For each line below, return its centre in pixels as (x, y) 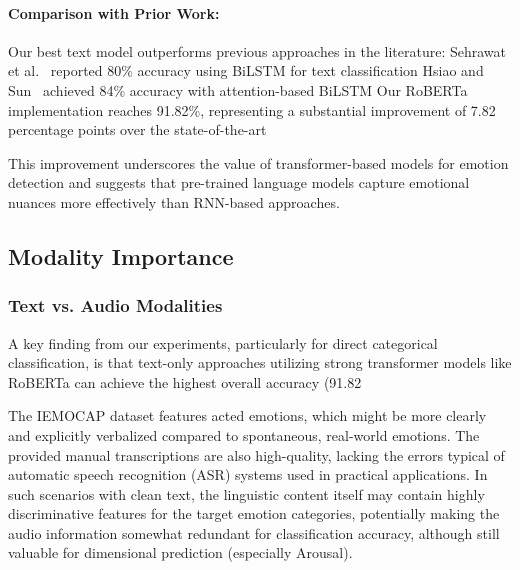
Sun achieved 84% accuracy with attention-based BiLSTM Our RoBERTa (238, 89)
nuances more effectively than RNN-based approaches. (174, 201)
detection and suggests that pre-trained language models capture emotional (239, 182)
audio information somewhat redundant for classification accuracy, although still (254, 532)
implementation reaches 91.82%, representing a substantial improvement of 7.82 (252, 109)
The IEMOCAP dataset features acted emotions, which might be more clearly (247, 415)
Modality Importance (121, 255)
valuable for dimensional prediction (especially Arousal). (180, 552)
